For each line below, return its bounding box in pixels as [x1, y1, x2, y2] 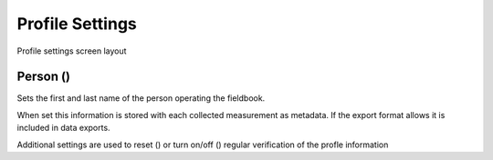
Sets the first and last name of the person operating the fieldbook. [16, 93, 266, 104]
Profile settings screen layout [16, 45, 127, 56]
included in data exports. [16, 123, 110, 134]
